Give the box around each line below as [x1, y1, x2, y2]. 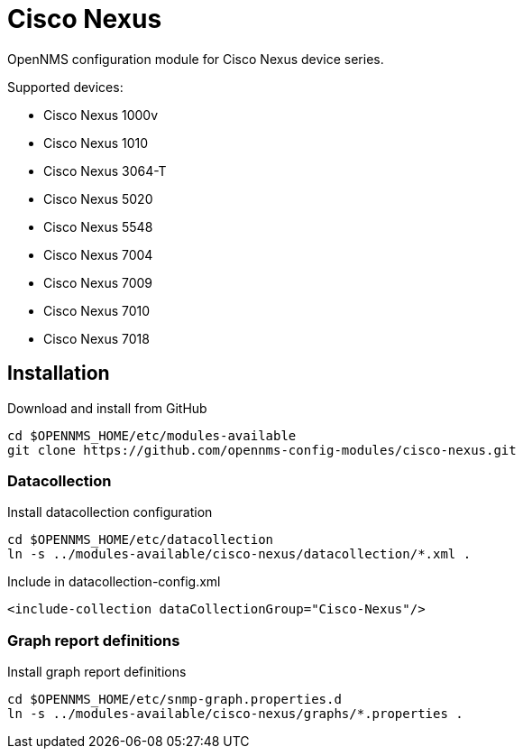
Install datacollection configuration [7, 504, 213, 521]
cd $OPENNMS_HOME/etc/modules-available [7, 428, 297, 443]
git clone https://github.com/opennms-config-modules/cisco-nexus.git [7, 442, 517, 457]
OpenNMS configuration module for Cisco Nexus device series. [7, 51, 384, 67]
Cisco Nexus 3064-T [43, 162, 167, 179]
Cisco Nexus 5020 [43, 190, 153, 207]
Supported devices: [7, 78, 124, 95]
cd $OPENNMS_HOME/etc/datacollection [7, 532, 274, 548]
